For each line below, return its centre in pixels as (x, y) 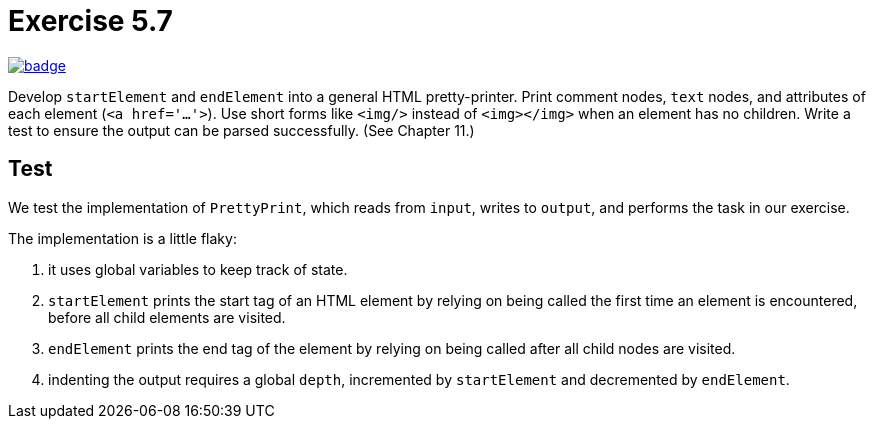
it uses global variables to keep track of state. (198, 269)
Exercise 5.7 (90, 21)
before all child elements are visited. (167, 317)
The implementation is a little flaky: (122, 238)
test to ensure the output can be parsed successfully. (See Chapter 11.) (241, 130)
